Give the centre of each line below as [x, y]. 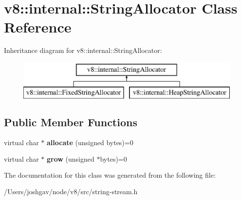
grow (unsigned [71, 158]
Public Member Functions [71, 122]
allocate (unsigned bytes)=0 [90, 142]
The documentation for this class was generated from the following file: [110, 175]
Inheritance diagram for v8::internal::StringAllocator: [83, 50]
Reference [38, 27]
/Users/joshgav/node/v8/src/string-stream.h [71, 192]
